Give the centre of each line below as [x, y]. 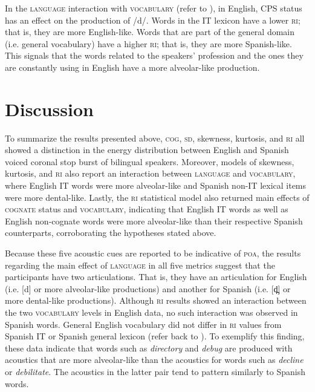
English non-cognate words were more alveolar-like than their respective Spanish [154, 220]
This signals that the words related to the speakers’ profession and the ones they [154, 55]
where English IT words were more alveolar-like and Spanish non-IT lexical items [156, 185]
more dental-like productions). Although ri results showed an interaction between [156, 300]
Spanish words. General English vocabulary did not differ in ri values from [143, 324]
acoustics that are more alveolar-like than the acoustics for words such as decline [154, 360]
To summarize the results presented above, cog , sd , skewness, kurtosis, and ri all [155, 138]
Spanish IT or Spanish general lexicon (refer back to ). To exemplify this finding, [155, 336]
